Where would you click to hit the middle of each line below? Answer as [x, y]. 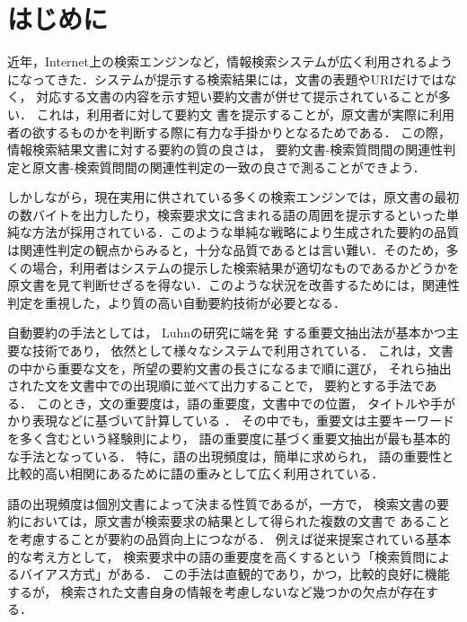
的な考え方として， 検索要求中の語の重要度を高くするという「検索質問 [216, 556]
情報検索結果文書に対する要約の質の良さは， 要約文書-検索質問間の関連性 [225, 149]
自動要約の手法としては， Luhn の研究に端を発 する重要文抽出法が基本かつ [227, 333]
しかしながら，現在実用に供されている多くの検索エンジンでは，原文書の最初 [233, 197]
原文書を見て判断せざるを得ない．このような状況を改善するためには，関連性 [233, 285]
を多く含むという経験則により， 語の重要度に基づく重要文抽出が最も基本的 [229, 438]
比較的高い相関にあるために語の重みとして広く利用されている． [196, 473]
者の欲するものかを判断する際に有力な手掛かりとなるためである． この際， [229, 131]
